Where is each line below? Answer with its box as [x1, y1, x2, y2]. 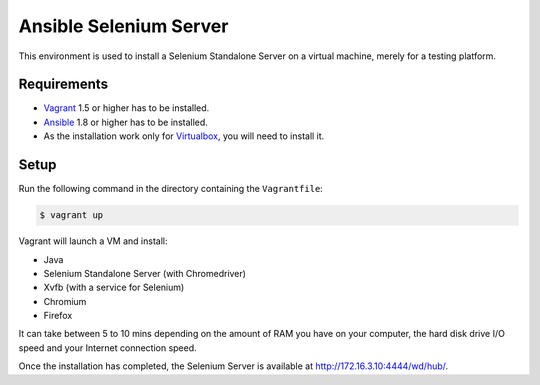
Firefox [43, 310, 73, 322]
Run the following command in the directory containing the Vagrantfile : [18, 183, 324, 195]
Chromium [43, 295, 87, 307]
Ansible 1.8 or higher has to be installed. [43, 116, 209, 128]
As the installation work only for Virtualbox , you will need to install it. [43, 130, 325, 142]
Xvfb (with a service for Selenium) [43, 281, 185, 294]
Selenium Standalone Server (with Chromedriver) [43, 267, 247, 279]
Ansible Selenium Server [18, 15, 229, 37]
